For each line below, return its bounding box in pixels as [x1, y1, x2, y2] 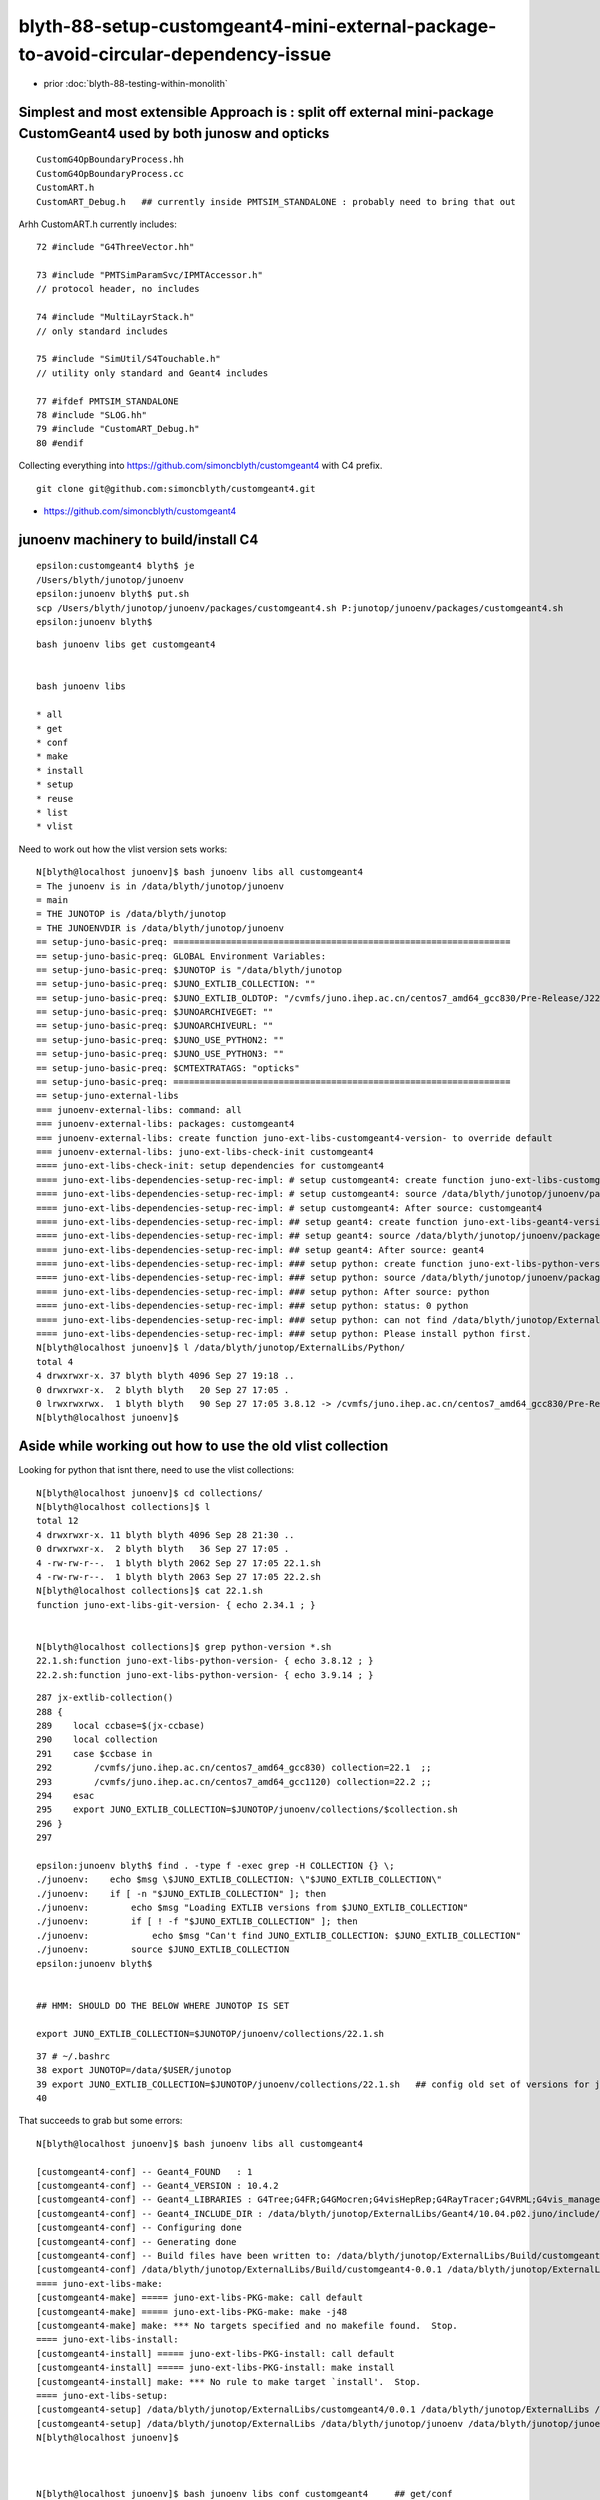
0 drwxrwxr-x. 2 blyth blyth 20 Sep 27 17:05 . [36, 1384, 290, 1395]
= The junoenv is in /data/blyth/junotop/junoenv [36, 880, 285, 892]
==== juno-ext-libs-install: [36, 2334, 179, 2345]
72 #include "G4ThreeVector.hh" [36, 241, 195, 253]
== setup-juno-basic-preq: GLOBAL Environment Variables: [36, 950, 327, 962]
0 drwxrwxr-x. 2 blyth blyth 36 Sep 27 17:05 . [36, 1543, 290, 1555]
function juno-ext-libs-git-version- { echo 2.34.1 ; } [36, 1599, 316, 1610]
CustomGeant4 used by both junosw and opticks [18, 125, 330, 142]
